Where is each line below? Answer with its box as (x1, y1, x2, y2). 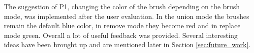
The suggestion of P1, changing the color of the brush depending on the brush (4, 1, 240, 11)
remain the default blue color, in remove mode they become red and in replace (4, 20, 241, 31)
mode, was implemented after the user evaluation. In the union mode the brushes (4, 11, 249, 21)
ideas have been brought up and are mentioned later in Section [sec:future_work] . (4, 39, 251, 50)
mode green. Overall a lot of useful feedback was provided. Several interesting (4, 30, 238, 40)
